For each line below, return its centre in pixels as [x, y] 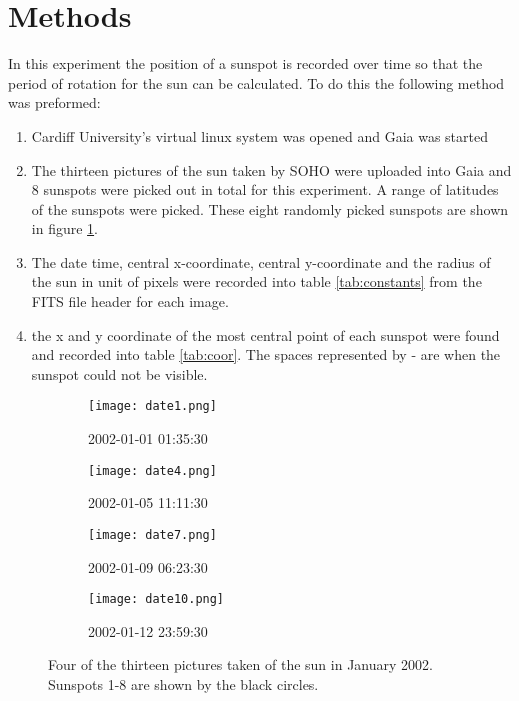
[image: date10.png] [156, 599]
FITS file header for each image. [130, 301]
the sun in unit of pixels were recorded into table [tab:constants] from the [256, 281]
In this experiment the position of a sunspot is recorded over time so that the [245, 63]
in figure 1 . [64, 228]
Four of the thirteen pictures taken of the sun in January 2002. [240, 664]
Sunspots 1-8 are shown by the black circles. [183, 684]
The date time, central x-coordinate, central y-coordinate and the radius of [261, 261]
